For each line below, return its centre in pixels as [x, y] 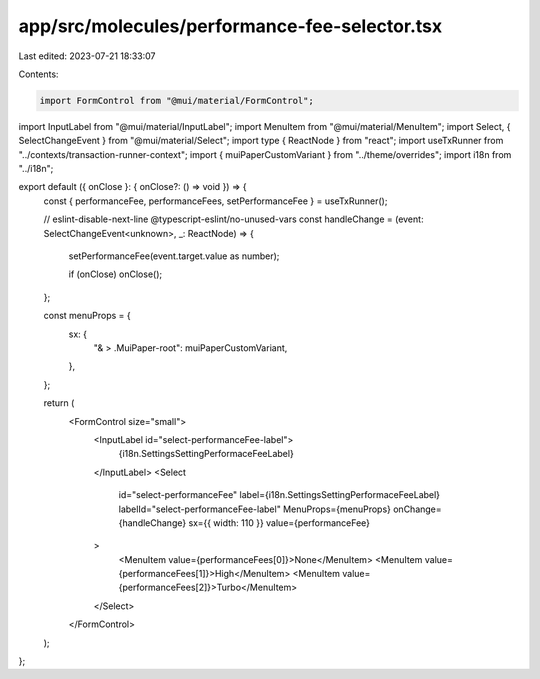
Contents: [38, 74]
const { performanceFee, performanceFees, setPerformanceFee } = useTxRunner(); [215, 201]
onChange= [417, 509]
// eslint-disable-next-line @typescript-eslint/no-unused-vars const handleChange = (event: [233, 219]
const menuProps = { [87, 316]
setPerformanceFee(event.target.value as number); [174, 256]
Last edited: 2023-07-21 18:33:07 [87, 56]
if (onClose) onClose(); [115, 274]
